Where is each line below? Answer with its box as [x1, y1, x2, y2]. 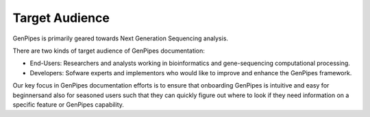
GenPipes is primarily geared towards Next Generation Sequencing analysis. [12, 34, 229, 42]
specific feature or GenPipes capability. [12, 100, 125, 109]
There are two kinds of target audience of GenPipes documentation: [12, 47, 206, 55]
